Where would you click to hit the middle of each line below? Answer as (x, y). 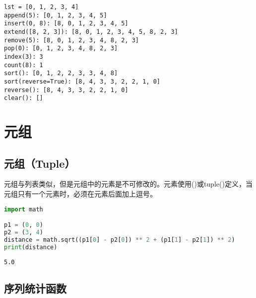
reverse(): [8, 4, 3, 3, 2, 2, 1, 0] (66, 90)
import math (24, 209)
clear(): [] (24, 98)
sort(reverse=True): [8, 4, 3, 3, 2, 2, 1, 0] (82, 81)
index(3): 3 (24, 56)
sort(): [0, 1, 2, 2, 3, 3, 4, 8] (61, 73)
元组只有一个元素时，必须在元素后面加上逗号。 (80, 194)
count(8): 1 (24, 65)
